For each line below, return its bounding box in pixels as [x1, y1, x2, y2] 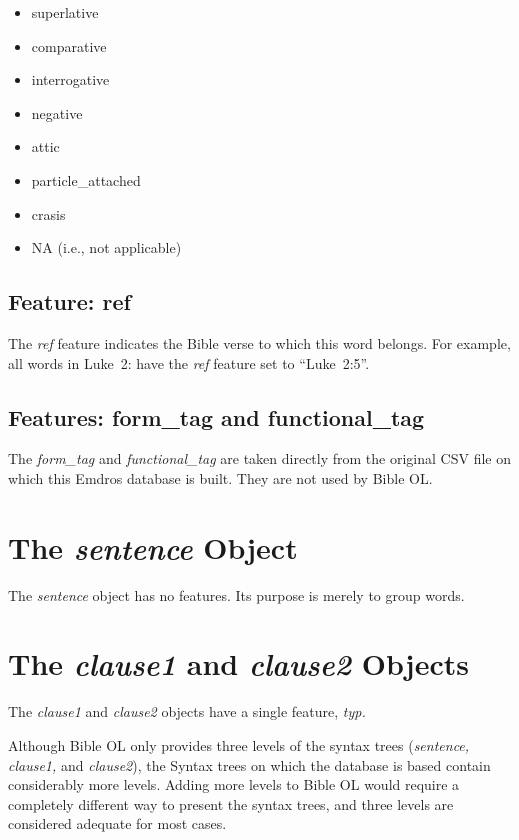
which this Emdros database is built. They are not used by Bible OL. [8, 467, 433, 488]
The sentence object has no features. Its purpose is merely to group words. [8, 584, 465, 605]
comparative [31, 35, 107, 56]
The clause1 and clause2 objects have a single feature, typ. [8, 701, 366, 722]
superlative [31, 2, 99, 22]
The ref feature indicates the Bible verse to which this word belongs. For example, [8, 332, 511, 353]
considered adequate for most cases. [8, 813, 227, 834]
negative [31, 102, 83, 123]
